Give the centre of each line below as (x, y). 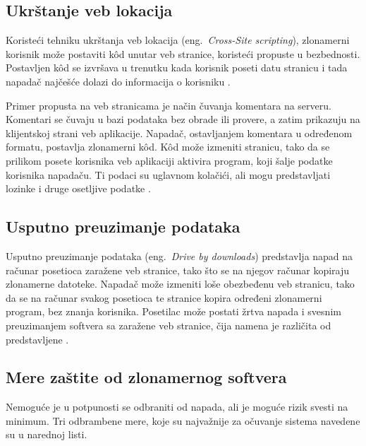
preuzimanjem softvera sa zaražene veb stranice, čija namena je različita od (169, 325)
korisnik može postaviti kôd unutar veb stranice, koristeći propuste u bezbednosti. (183, 53)
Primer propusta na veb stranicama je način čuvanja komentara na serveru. (169, 105)
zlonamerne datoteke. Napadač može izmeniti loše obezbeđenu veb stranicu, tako (180, 284)
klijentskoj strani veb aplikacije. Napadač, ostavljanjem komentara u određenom (179, 133)
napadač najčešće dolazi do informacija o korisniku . (118, 81)
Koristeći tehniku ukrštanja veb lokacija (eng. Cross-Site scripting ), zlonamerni (178, 40)
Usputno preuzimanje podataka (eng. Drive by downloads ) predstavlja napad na (179, 256)
